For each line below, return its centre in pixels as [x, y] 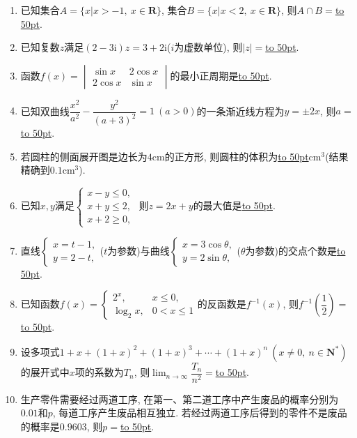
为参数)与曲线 [138, 250]
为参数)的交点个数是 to [295, 250]
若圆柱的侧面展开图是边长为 [84, 156]
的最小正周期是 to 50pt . [221, 75]
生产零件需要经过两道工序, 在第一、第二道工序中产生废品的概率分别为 [180, 399]
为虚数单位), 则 [208, 47]
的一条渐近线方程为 [240, 111]
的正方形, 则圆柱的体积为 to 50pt [237, 156]
